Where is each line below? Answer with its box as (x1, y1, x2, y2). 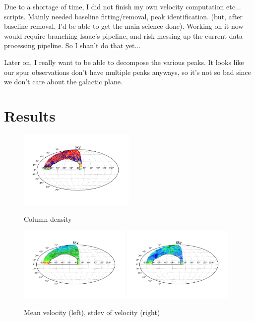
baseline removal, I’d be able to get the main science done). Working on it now (4, 21, 244, 31)
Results (4, 105, 56, 126)
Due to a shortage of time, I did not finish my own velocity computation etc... (4, 1, 241, 11)
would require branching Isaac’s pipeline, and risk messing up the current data (4, 30, 243, 41)
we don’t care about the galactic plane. (4, 76, 123, 87)
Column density (24, 213, 72, 224)
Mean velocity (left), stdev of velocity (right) (24, 307, 160, 317)
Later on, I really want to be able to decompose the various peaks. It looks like (4, 57, 244, 67)
